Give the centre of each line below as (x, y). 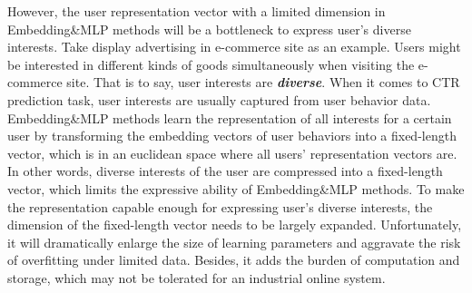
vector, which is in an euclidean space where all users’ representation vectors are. (232, 153)
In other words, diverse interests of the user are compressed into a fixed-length (225, 171)
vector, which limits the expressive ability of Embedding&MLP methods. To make (236, 188)
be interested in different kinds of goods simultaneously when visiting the (211, 64)
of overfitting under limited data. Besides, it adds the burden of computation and (234, 260)
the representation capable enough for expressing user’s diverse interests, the (220, 206)
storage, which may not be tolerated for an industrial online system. (197, 277)
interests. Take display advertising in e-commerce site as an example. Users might (234, 47)
